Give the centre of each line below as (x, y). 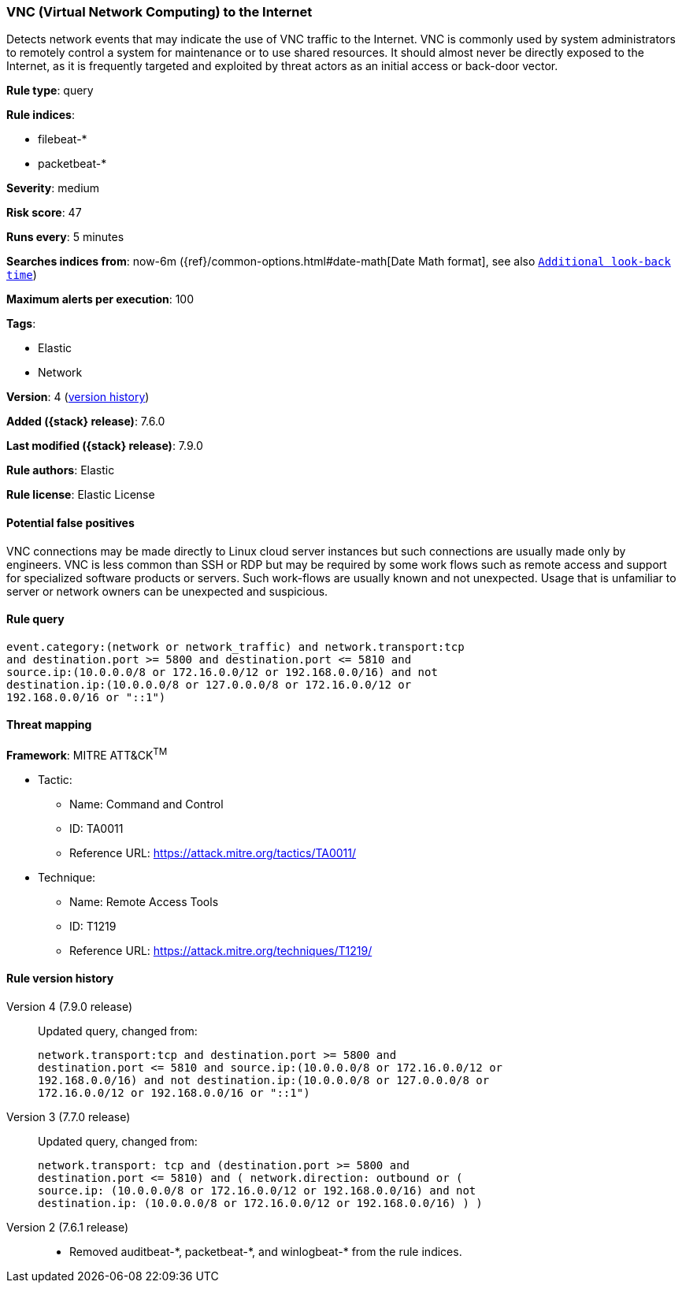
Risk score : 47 (44, 213)
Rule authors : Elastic (61, 470)
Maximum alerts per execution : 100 (100, 299)
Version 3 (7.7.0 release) (69, 1116)
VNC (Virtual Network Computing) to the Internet (159, 12)
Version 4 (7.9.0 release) (69, 1006)
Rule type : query (50, 91)
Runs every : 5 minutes (65, 237)
